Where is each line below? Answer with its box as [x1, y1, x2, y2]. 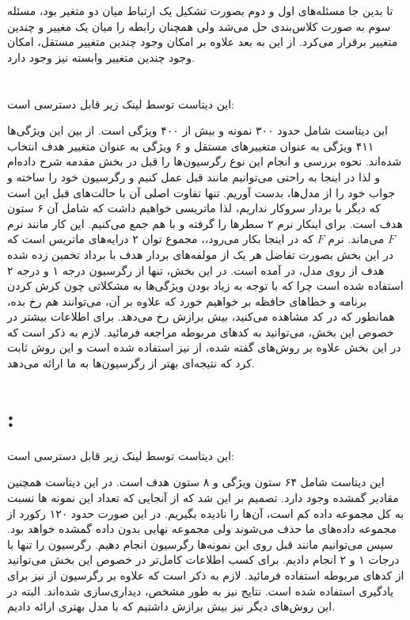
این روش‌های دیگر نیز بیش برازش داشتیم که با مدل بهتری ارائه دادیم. [7, 598, 336, 614]
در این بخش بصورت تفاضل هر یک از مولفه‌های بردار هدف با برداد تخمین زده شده [7, 245, 394, 262]
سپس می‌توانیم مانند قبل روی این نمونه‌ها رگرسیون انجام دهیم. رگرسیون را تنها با [7, 535, 393, 552]
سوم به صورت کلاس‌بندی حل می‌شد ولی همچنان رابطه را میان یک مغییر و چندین [7, 17, 391, 34]
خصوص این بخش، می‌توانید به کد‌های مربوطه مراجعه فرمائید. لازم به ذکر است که [7, 323, 394, 340]
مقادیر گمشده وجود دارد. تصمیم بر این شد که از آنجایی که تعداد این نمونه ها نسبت [7, 489, 399, 505]
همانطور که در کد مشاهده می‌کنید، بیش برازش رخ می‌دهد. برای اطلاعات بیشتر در [7, 308, 395, 325]
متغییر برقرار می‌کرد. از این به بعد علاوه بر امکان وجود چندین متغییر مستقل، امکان [7, 33, 398, 50]
